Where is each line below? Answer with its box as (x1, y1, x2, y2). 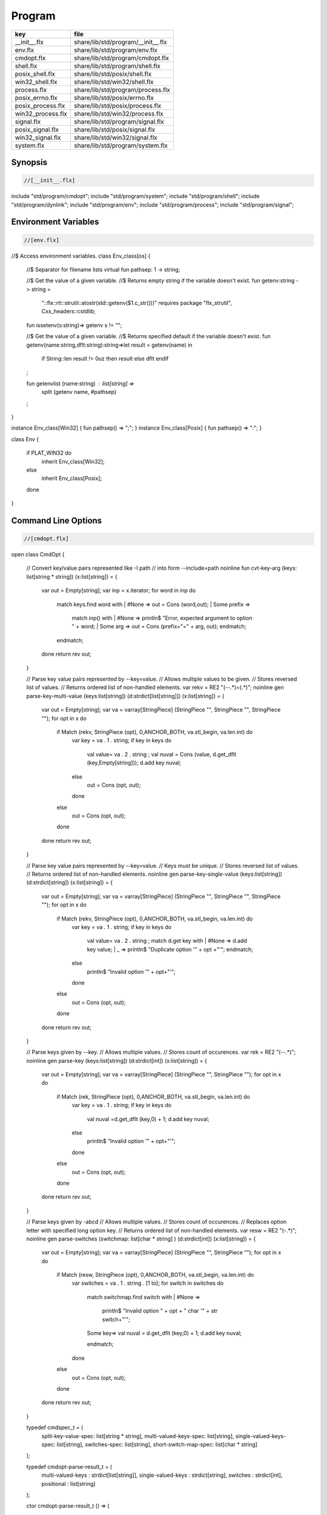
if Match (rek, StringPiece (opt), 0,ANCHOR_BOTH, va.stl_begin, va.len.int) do (56, 1093, 251, 1100)
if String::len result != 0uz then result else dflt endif (41, 355, 169, 362)
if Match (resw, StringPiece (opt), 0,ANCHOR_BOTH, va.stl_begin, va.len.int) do (56, 1271, 254, 1279)
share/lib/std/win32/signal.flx (73, 133, 157, 142)
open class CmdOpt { (11, 551, 65, 558)
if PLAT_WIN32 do (26, 449, 72, 457)
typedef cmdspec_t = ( (26, 1424, 84, 1431)
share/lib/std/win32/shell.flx (73, 78, 154, 86)
